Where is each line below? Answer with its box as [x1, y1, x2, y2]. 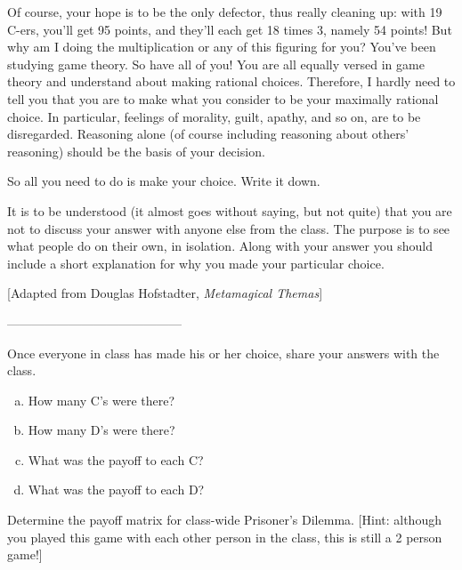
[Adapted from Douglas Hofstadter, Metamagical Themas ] [7, 284, 323, 302]
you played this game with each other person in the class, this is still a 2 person [7, 527, 442, 546]
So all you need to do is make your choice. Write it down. [7, 172, 320, 190]
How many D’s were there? [28, 421, 175, 439]
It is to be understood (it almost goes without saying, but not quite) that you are [7, 201, 452, 220]
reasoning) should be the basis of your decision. [7, 141, 265, 160]
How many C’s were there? [28, 390, 175, 409]
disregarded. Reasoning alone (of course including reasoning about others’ [7, 124, 409, 143]
